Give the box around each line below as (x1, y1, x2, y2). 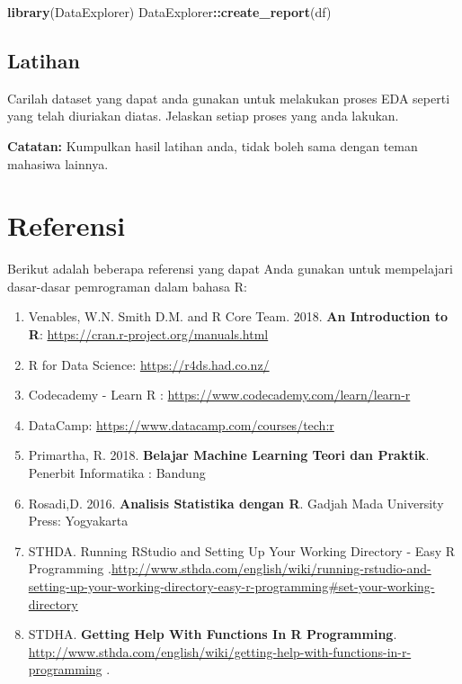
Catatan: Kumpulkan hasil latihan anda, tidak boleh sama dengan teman (7, 136, 418, 155)
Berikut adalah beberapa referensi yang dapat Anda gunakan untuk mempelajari (7, 259, 453, 278)
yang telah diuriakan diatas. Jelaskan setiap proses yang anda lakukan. (7, 106, 399, 125)
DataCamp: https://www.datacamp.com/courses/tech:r (28, 415, 334, 434)
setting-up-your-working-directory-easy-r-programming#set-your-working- (28, 577, 435, 596)
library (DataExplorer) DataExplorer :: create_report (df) (7, 3, 332, 21)
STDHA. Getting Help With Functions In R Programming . (28, 625, 397, 643)
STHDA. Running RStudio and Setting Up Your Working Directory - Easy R (28, 541, 456, 560)
